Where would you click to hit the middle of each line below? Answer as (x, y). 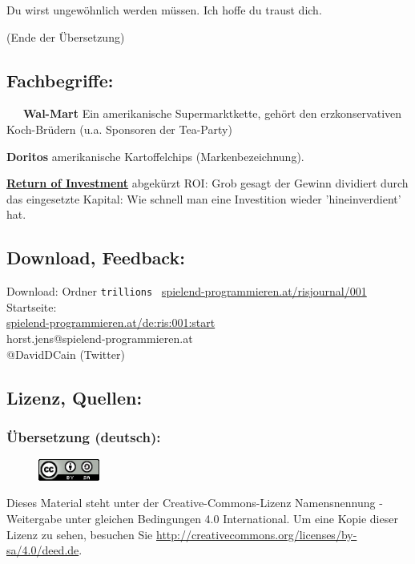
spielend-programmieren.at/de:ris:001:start (111, 322)
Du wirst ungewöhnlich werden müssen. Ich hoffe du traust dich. (164, 10)
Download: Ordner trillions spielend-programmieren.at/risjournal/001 (187, 291)
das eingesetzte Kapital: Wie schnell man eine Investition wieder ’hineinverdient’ (204, 198)
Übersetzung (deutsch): (84, 436)
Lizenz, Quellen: (75, 397)
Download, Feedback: (96, 258)
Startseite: (32, 306)
